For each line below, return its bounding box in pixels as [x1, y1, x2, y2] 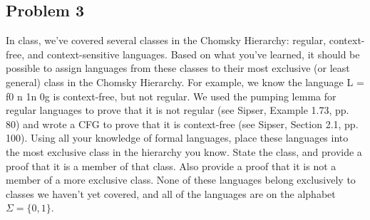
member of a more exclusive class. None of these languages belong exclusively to [6, 172, 356, 187]
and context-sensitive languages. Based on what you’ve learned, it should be [27, 46, 360, 61]
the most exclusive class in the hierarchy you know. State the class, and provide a [6, 144, 362, 159]
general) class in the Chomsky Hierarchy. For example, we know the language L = [6, 74, 364, 89]
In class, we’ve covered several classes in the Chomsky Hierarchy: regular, [6, 33, 327, 48]
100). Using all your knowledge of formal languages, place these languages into [6, 130, 349, 145]
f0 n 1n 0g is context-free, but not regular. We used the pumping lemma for [6, 88, 336, 103]
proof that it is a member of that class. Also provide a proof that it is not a [6, 158, 336, 173]
